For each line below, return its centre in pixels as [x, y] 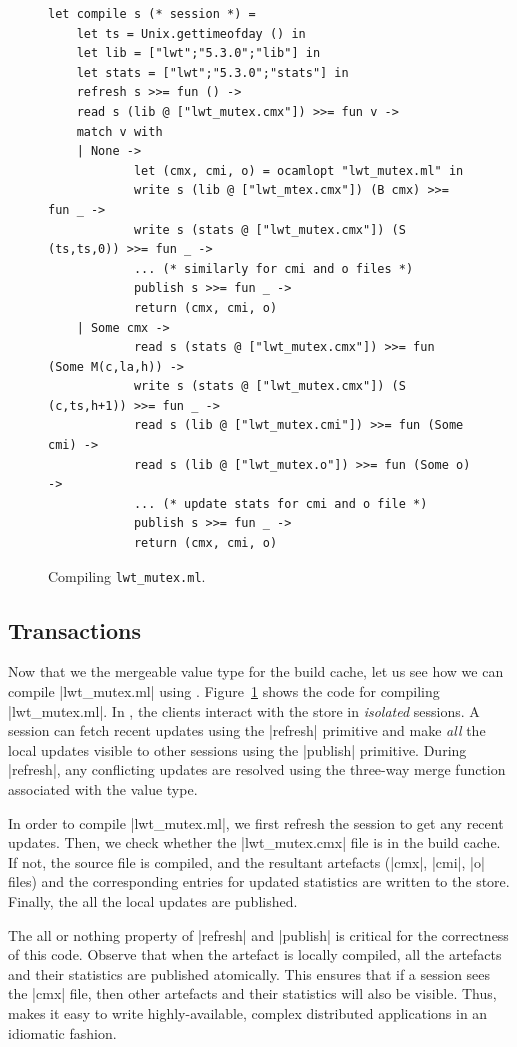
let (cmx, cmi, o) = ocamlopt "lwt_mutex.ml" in [298, 170]
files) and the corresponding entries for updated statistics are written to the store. [259, 881]
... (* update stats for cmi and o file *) [280, 503]
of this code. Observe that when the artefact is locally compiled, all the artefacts [255, 954]
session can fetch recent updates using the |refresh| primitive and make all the [247, 730]
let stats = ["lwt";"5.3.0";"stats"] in [212, 72]
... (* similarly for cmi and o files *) [273, 268]
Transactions [75, 629]
